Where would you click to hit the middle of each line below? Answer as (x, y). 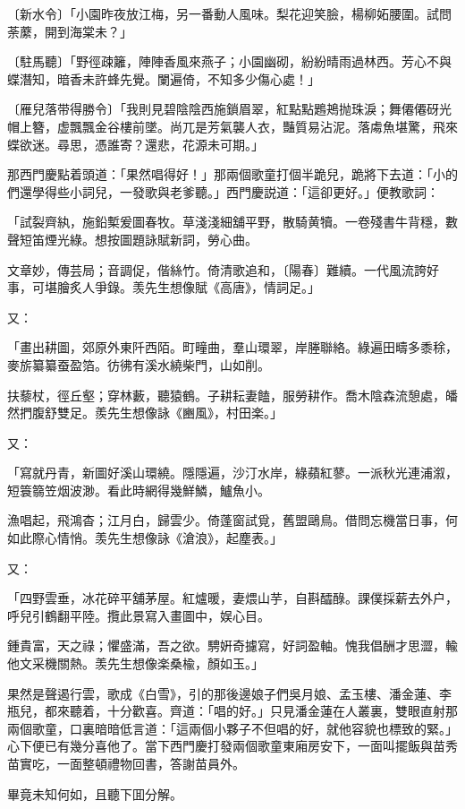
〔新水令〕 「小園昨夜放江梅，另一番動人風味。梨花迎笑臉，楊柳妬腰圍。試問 (229, 13)
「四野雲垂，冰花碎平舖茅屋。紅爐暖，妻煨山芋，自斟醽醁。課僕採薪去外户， (232, 598)
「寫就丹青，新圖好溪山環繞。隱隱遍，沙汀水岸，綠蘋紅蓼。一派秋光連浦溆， (232, 473)
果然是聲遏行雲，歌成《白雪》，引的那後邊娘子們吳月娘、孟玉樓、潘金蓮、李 (229, 693)
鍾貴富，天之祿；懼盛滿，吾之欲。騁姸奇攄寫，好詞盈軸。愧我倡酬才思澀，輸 (232, 645)
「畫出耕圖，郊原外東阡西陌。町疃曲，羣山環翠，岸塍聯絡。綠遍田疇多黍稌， (232, 347)
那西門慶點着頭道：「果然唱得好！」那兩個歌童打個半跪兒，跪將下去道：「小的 (232, 174)
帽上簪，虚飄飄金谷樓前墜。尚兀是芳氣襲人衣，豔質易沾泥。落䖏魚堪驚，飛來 (232, 126)
